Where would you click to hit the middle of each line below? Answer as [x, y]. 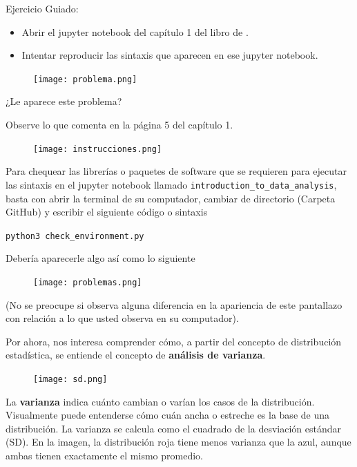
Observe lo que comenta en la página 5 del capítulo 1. [119, 125]
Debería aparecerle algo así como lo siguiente [100, 258]
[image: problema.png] [85, 79]
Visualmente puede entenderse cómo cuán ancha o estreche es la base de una [167, 415]
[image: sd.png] [70, 379]
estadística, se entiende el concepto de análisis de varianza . [136, 355]
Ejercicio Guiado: [42, 8]
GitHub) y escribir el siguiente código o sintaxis [107, 212]
